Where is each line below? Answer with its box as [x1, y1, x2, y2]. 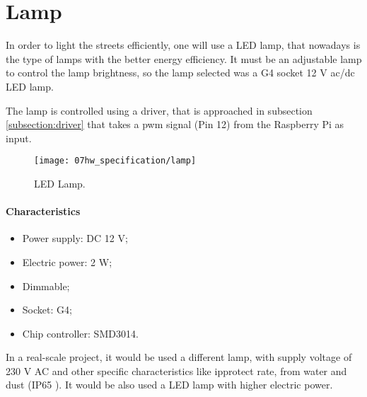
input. [6, 130, 32, 145]
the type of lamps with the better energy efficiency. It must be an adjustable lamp [6, 51, 362, 66]
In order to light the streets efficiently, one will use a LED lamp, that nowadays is [6, 38, 361, 52]
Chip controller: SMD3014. [22, 326, 139, 340]
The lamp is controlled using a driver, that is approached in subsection [6, 103, 313, 117]
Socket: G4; [22, 302, 72, 317]
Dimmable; [22, 278, 70, 293]
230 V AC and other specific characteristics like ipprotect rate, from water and [6, 363, 347, 378]
